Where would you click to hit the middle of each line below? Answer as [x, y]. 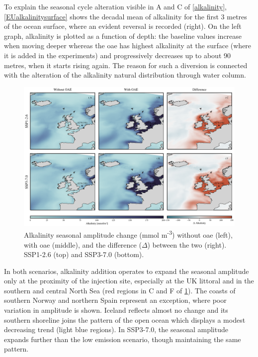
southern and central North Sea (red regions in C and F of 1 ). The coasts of [120, 290]
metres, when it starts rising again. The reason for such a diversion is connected [126, 65]
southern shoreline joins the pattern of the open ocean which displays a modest [125, 319]
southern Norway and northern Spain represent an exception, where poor [115, 300]
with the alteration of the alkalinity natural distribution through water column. [125, 75]
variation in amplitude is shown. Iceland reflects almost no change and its [116, 310]
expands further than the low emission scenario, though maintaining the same [123, 339]
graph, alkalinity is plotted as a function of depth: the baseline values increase [123, 36]
